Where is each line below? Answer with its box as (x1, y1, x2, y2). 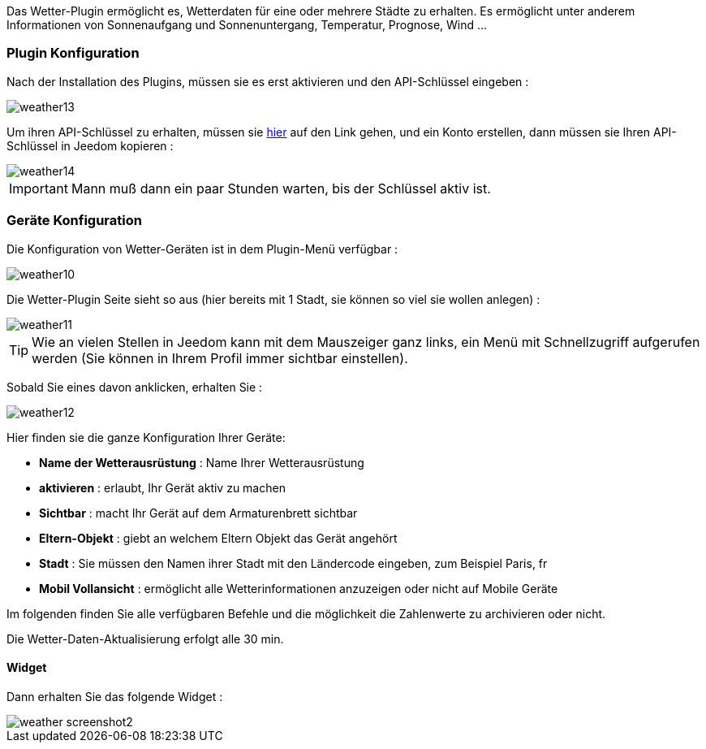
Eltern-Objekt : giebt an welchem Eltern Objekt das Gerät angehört (39, 530, 398, 545)
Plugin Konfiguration (6, 45, 140, 62)
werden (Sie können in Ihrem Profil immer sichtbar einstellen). (32, 349, 408, 366)
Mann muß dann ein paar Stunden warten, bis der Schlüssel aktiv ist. (71, 180, 491, 197)
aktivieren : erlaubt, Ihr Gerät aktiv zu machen (39, 480, 286, 495)
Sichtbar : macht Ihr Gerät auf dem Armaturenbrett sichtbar (39, 505, 358, 520)
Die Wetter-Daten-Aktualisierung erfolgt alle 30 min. (6, 631, 284, 646)
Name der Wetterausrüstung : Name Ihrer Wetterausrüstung (39, 455, 364, 470)
